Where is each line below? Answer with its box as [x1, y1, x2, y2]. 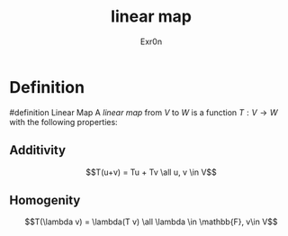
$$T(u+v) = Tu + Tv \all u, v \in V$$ [85, 167, 218, 177]
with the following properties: [9, 116, 119, 127]
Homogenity [9, 192, 81, 208]
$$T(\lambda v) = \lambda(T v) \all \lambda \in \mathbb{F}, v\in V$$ [24, 216, 278, 227]
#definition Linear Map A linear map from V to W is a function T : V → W [9, 106, 278, 118]
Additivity [9, 142, 66, 159]
